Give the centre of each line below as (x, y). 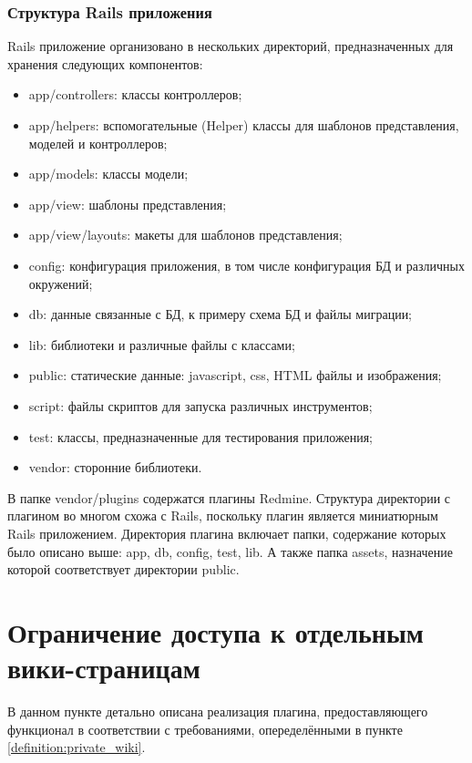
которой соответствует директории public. (123, 569)
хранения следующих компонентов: (105, 63)
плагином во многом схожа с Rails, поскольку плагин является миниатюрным (223, 516)
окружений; (61, 283)
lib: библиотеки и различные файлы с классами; (162, 344)
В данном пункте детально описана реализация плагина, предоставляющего (218, 711)
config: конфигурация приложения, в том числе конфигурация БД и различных (246, 265)
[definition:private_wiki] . (77, 747)
